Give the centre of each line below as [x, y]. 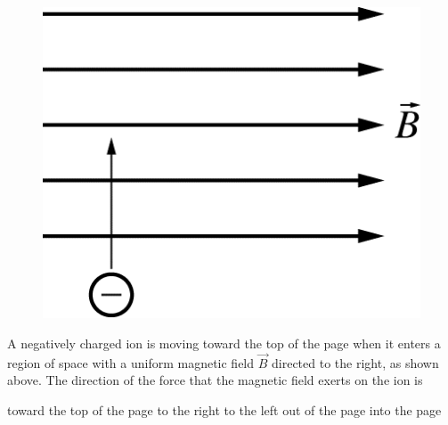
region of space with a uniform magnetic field [131, 362]
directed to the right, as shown [355, 362]
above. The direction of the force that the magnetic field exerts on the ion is [215, 380]
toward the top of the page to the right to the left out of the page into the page [224, 410]
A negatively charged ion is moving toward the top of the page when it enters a [224, 343]
